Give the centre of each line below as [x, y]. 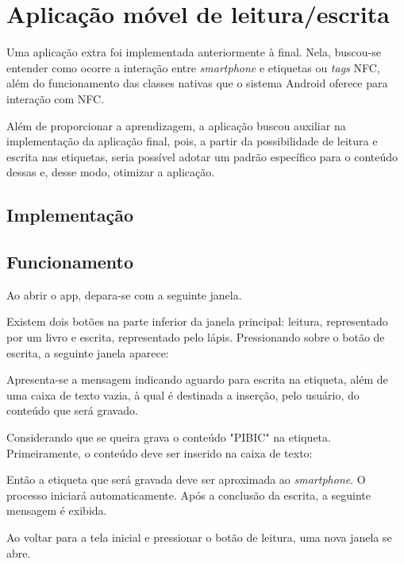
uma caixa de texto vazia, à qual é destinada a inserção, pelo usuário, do [183, 394]
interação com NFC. [56, 98]
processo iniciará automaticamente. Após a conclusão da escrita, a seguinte [189, 494]
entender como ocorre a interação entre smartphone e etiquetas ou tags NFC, [193, 67]
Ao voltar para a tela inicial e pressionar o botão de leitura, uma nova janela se [199, 537]
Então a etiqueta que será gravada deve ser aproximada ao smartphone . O [186, 479]
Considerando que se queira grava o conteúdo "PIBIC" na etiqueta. [169, 437]
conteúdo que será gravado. [72, 410]
